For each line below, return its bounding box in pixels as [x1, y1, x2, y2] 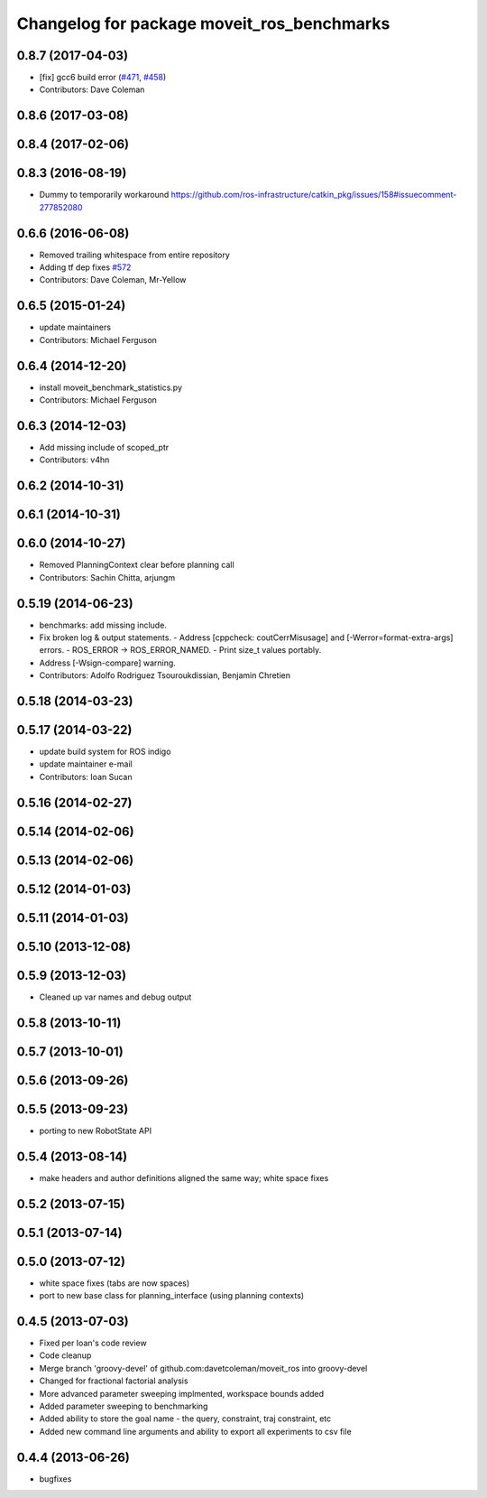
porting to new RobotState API [39, 1125, 152, 1136]
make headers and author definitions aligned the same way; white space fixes [39, 1172, 329, 1183]
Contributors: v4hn [39, 454, 110, 465]
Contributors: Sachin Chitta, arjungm [39, 572, 176, 582]
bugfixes [39, 1473, 72, 1484]
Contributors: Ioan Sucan [39, 771, 133, 782]
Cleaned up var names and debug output [39, 991, 192, 1002]
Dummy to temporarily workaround [39, 190, 170, 200]
